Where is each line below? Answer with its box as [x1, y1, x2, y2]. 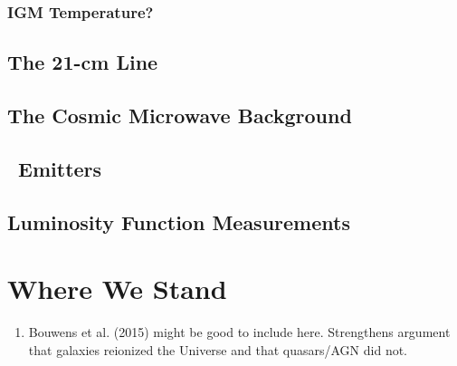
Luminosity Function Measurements [7, 207, 350, 236]
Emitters [18, 154, 102, 182]
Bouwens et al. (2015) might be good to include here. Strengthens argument [28, 323, 451, 342]
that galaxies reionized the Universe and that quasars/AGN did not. [28, 340, 408, 359]
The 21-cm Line [7, 48, 158, 76]
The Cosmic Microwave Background [7, 101, 352, 130]
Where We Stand [7, 270, 227, 307]
